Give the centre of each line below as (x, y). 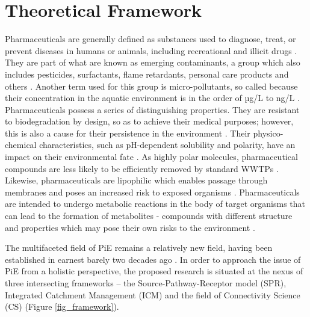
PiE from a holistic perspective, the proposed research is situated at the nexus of (154, 271)
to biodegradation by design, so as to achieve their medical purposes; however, (149, 121)
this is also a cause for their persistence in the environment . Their (128, 133)
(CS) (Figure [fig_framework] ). (62, 306)
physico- (268, 133)
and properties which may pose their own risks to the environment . (130, 227)
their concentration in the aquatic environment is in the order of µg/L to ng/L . (152, 98)
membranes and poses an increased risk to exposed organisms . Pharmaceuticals (152, 192)
